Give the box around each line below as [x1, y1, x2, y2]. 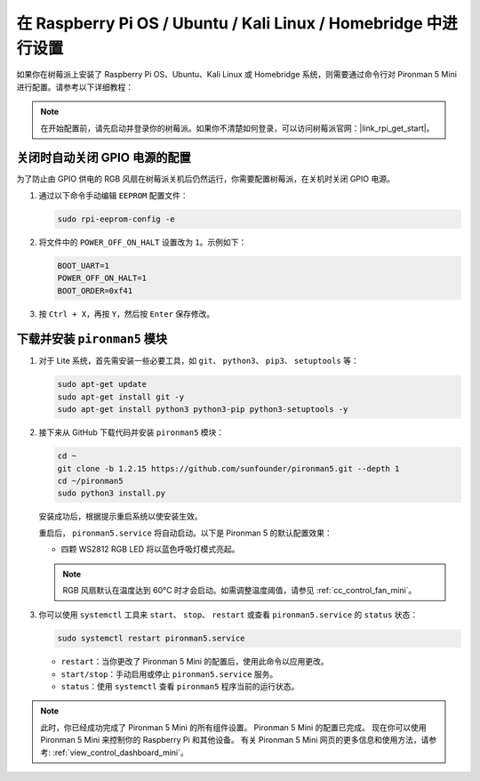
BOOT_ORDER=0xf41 [57, 286, 133, 295]
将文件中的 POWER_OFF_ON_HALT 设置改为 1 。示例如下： [38, 237, 247, 247]
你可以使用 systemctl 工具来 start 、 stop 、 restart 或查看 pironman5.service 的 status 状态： [38, 609, 418, 620]
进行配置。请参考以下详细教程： [16, 81, 133, 93]
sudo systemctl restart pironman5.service [57, 633, 245, 644]
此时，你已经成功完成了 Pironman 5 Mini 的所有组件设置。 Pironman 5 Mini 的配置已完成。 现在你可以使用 [40, 721, 427, 733]
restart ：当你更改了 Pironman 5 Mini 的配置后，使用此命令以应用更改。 [60, 656, 329, 667]
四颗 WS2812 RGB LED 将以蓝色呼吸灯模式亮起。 [60, 543, 240, 555]
